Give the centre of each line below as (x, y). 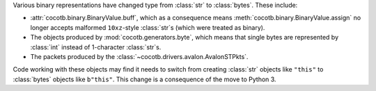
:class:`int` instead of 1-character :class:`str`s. (96, 47)
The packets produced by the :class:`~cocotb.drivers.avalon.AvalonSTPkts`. (139, 56)
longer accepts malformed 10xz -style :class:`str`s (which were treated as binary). (148, 27)
